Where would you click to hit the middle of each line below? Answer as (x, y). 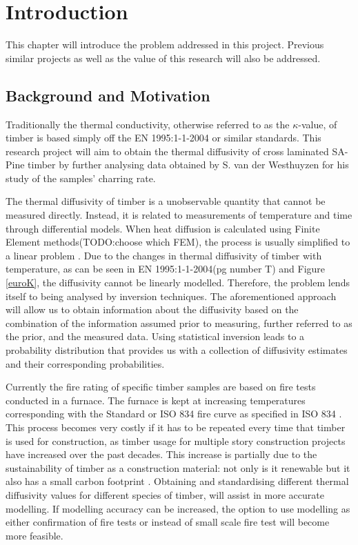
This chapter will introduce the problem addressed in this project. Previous (165, 44)
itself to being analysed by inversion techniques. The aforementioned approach (171, 296)
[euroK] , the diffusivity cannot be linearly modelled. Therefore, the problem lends (178, 283)
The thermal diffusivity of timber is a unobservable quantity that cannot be (166, 201)
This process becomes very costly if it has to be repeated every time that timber (176, 427)
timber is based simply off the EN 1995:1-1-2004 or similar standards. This (163, 138)
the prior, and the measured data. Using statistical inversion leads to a (155, 336)
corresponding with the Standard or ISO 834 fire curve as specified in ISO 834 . (174, 414)
